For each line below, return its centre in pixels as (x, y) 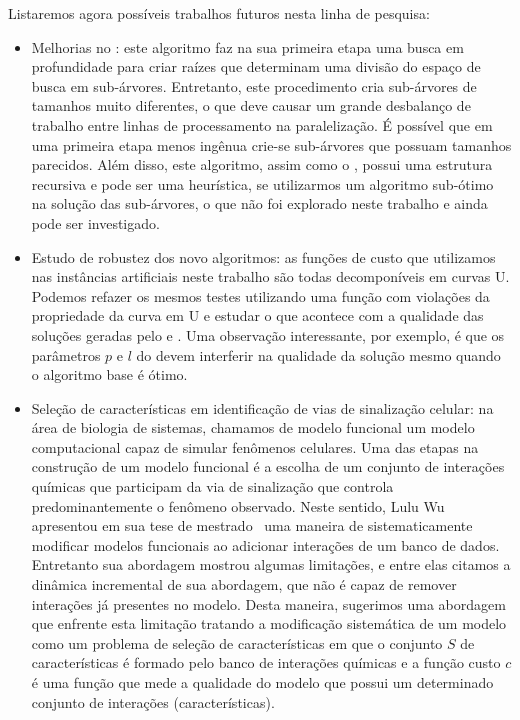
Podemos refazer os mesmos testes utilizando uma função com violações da (260, 295)
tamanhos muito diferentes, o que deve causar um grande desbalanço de (251, 105)
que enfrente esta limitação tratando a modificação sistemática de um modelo (269, 623)
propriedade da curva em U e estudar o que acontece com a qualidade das (257, 315)
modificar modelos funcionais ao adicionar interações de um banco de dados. (265, 544)
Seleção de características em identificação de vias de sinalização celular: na (262, 407)
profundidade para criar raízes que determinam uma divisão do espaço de (256, 66)
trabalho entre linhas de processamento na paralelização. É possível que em (262, 124)
